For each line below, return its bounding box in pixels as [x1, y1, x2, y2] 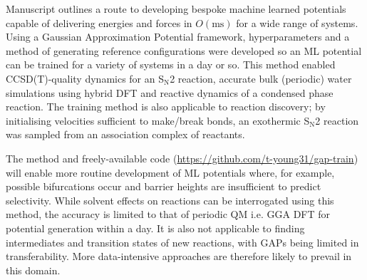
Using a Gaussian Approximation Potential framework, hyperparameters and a [6, 29, 350, 44]
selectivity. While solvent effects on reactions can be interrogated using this [6, 192, 334, 207]
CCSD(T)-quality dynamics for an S [6, 71, 164, 85]
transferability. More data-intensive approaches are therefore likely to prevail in [6, 249, 352, 264]
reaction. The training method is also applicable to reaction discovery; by [6, 99, 326, 114]
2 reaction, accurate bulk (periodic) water [170, 71, 352, 85]
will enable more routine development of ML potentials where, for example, [6, 165, 335, 180]
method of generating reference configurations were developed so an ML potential [6, 43, 362, 58]
